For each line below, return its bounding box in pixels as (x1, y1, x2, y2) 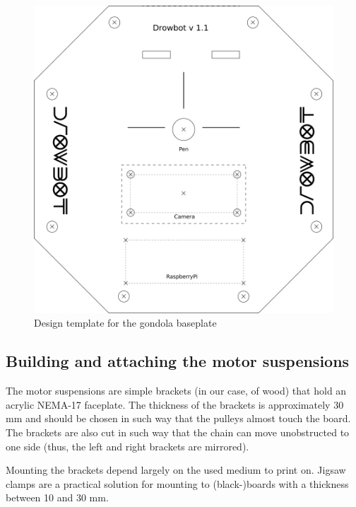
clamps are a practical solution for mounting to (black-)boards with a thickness (6, 476, 349, 491)
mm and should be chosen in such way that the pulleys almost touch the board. (6, 411, 351, 426)
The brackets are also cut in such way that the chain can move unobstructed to (6, 424, 350, 439)
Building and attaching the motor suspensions (6, 350, 350, 372)
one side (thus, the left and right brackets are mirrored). (6, 438, 249, 453)
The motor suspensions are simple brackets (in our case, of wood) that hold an (6, 383, 347, 398)
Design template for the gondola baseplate (34, 315, 217, 330)
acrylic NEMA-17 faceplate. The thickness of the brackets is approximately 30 (6, 397, 344, 412)
